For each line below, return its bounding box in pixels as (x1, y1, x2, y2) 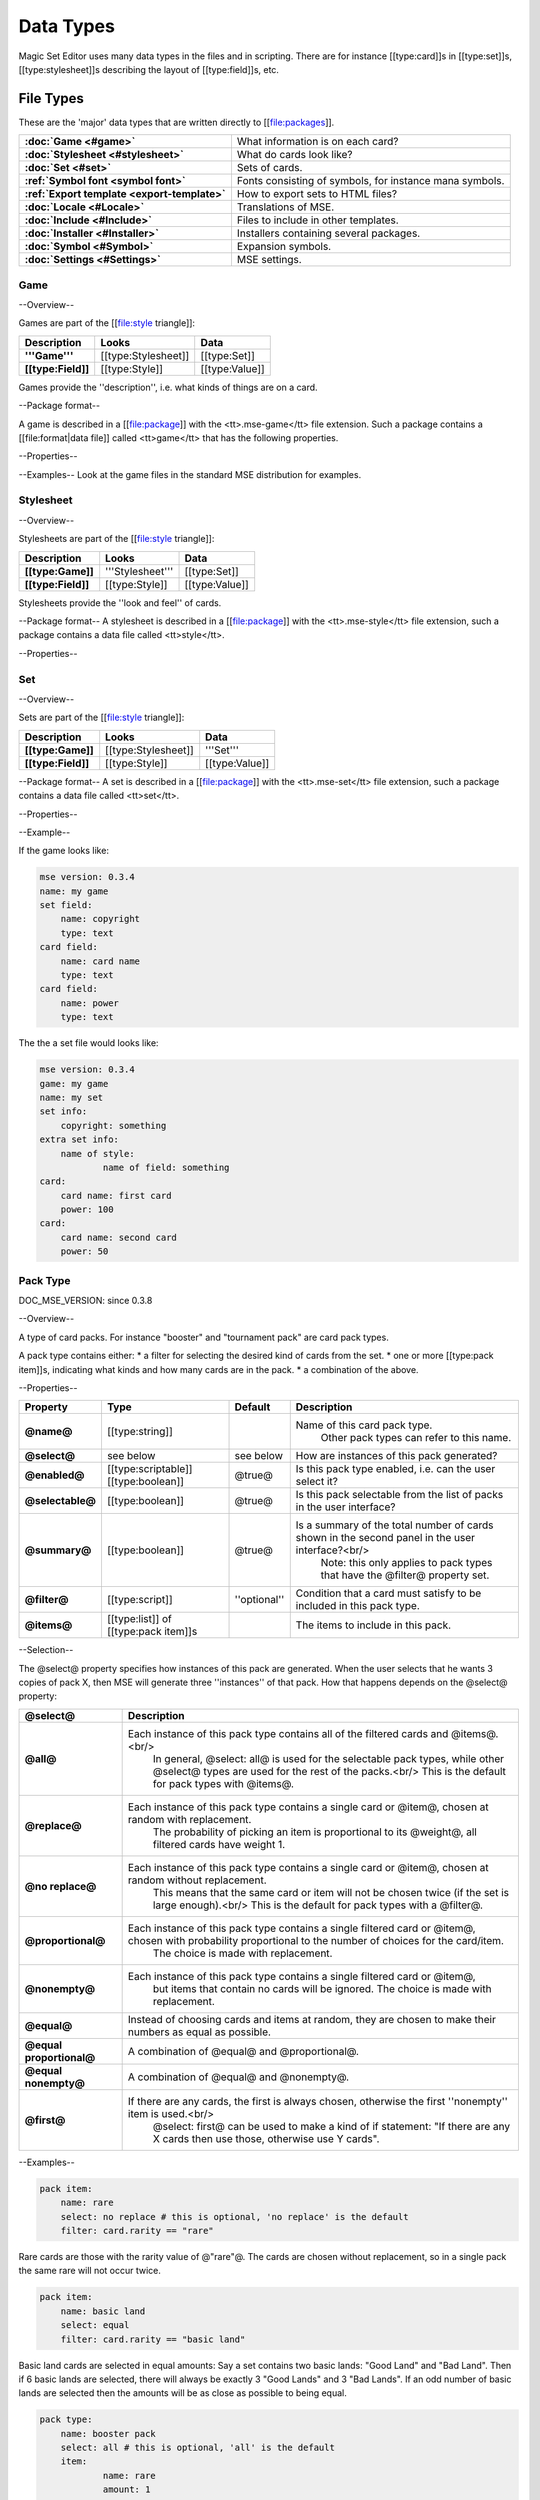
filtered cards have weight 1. (152, 1837, 286, 1851)
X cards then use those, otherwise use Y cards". (152, 2131, 380, 2145)
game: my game (39, 1078, 109, 1089)
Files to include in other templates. (236, 213, 399, 227)
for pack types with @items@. (152, 1776, 295, 1790)
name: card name (60, 955, 140, 967)
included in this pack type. (295, 1599, 420, 1613)
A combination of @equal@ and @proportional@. (127, 2044, 360, 2058)
